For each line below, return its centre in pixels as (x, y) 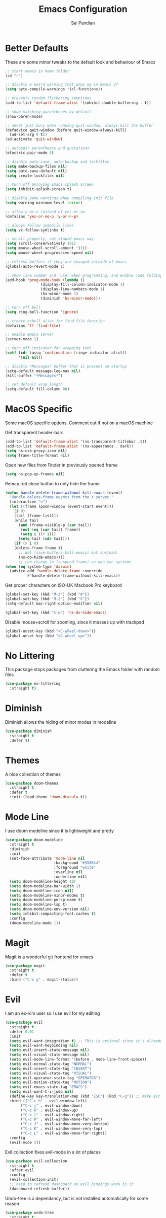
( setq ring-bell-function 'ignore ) (42, 312)
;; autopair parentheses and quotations (47, 148)
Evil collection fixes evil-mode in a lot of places (53, 1152)
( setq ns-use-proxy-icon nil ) (36, 451)
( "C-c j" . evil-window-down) (52, 1105)
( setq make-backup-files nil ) (36, 166)
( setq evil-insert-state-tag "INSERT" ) (51, 1068)
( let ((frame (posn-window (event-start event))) (62, 507)
